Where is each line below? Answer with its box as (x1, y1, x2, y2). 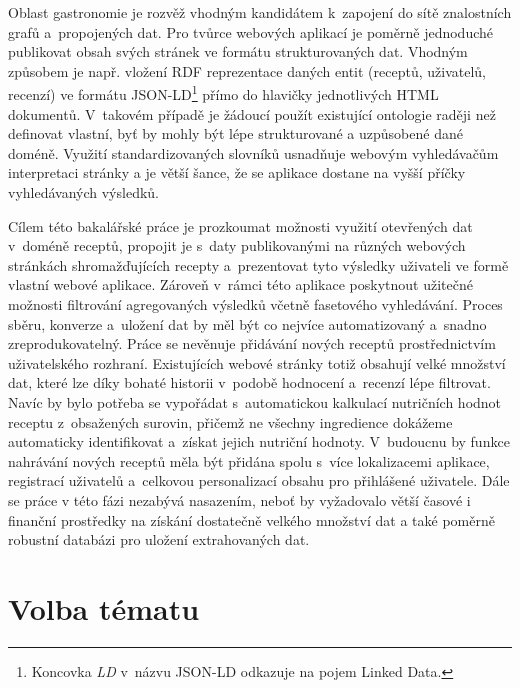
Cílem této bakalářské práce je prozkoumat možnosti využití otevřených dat (8, 215, 473, 236)
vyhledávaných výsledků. (8, 182, 159, 202)
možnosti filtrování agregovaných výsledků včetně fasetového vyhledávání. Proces (8, 293, 503, 314)
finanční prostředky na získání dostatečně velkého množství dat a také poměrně (8, 509, 495, 530)
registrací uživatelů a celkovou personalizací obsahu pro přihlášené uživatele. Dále (8, 470, 510, 491)
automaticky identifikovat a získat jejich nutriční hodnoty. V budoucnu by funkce (8, 431, 510, 452)
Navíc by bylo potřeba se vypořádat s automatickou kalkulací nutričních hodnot (8, 391, 502, 412)
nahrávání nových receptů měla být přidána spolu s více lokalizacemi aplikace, (8, 450, 490, 471)
